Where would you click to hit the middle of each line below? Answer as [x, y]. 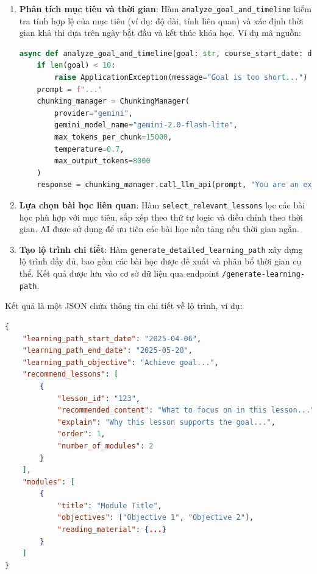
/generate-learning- [264, 275]
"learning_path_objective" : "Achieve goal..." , [120, 362]
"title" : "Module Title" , [109, 505]
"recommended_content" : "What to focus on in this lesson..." [186, 410]
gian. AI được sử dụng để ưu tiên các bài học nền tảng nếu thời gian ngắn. [159, 229]
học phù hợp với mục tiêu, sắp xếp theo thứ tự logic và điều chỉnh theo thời [161, 217]
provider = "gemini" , [94, 113]
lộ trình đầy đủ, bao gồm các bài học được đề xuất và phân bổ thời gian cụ [160, 261]
